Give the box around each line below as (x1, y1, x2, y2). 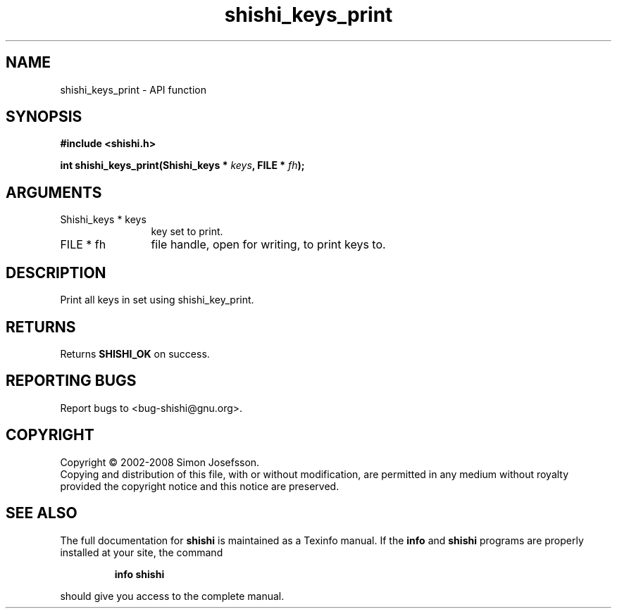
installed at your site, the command (60, 546, 223, 558)
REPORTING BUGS (6, 372, 137, 390)
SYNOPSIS (6, 108, 82, 126)
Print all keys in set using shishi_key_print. (60, 294, 254, 306)
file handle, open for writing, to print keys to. (151, 237, 386, 252)
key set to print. (151, 225, 223, 238)
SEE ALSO (6, 504, 77, 522)
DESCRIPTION (6, 263, 106, 282)
